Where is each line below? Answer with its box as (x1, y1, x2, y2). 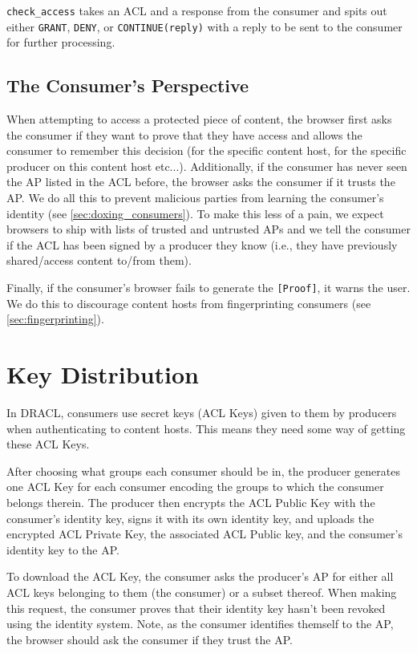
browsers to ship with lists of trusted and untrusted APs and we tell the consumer (6, 221, 411, 237)
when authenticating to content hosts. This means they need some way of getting (6, 420, 406, 436)
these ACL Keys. (6, 436, 90, 452)
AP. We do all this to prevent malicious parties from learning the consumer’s (6, 189, 384, 206)
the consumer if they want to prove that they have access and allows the (6, 126, 362, 143)
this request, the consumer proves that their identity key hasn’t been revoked (6, 599, 386, 616)
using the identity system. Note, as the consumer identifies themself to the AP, (6, 615, 394, 632)
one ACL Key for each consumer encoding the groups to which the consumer (6, 478, 384, 495)
